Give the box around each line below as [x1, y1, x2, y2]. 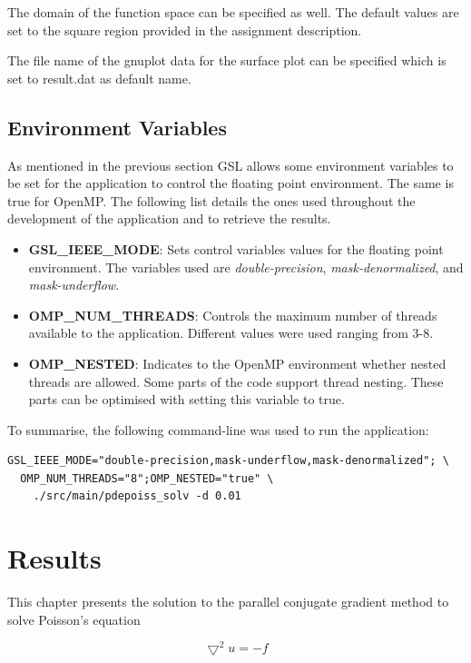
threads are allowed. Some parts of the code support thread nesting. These [28, 371, 444, 391]
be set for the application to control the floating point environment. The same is [7, 173, 454, 193]
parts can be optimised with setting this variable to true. [28, 390, 345, 409]
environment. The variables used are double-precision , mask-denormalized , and [28, 257, 464, 276]
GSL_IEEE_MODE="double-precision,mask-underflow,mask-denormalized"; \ [7, 454, 449, 468]
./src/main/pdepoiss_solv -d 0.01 [33, 490, 241, 503]
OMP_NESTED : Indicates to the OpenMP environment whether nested [28, 353, 446, 372]
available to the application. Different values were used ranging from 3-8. [28, 323, 434, 342]
